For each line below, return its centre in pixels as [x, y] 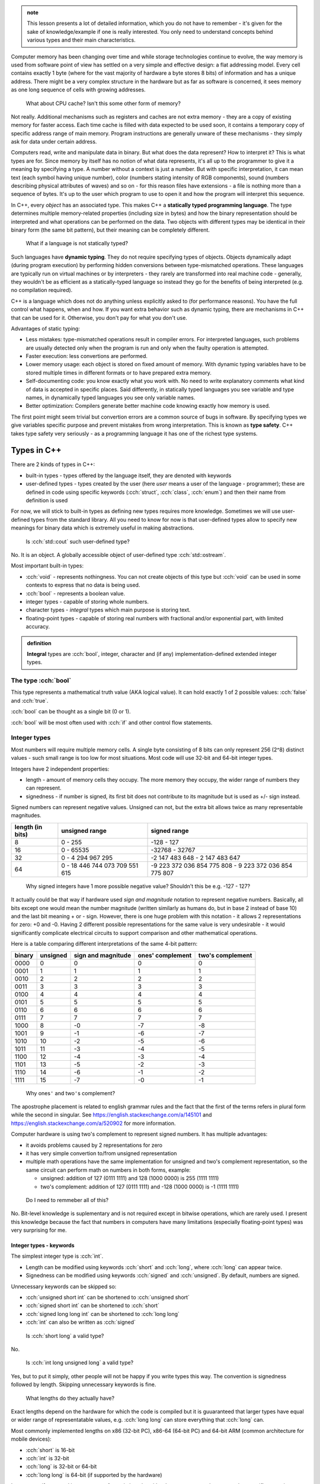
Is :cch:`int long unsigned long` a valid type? [80, 1363]
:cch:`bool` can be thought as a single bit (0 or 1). [71, 712]
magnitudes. [26, 816]
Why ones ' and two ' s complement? [71, 1093]
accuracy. [38, 627]
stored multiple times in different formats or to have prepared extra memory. [119, 372]
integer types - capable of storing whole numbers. [87, 601]
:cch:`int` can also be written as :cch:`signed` [81, 1322]
